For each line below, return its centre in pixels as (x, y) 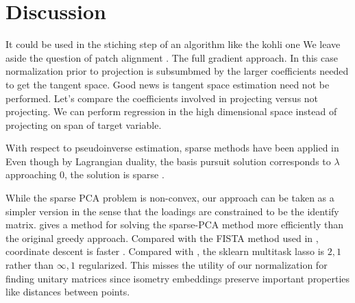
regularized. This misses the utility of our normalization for (203, 265)
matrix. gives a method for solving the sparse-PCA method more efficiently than (174, 225)
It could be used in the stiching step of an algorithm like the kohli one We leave (173, 44)
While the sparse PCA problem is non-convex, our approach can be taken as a (170, 198)
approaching (31, 174)
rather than (30, 265)
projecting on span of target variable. (84, 124)
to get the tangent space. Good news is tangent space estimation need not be (168, 84)
